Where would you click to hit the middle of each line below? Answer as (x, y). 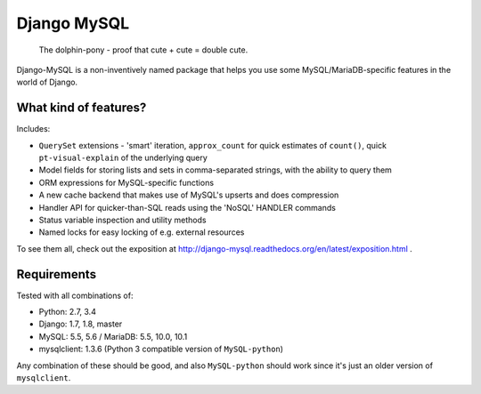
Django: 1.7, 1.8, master (81, 324)
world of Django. (47, 82)
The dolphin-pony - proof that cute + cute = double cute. (143, 50)
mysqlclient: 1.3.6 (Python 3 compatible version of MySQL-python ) (161, 349)
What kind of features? (82, 108)
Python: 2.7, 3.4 (68, 312)
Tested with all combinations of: (75, 295)
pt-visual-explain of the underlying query (123, 158)
